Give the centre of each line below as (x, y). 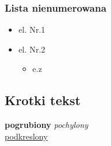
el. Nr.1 (32, 29)
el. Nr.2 (32, 49)
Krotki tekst (43, 100)
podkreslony (26, 136)
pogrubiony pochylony (46, 125)
